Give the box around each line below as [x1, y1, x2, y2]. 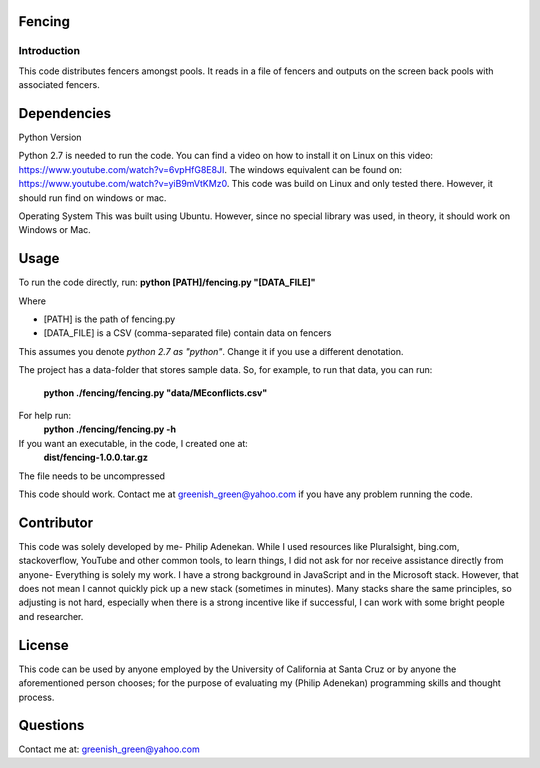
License [18, 636, 69, 654]
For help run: [18, 410, 72, 422]
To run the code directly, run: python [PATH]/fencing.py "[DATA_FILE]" [18, 276, 316, 289]
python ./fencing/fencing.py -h [43, 423, 177, 435]
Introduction [18, 44, 80, 58]
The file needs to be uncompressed [18, 470, 165, 482]
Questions [18, 717, 85, 734]
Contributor [18, 514, 94, 531]
